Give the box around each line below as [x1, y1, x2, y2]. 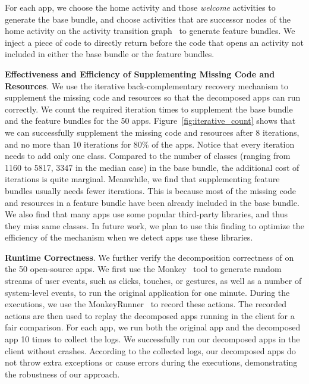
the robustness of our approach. [5, 367, 120, 380]
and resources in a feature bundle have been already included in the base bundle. [5, 196, 299, 208]
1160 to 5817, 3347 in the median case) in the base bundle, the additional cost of [5, 161, 299, 173]
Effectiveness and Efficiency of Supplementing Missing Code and [5, 67, 275, 80]
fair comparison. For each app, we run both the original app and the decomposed [5, 321, 301, 333]
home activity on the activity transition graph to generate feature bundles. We [5, 24, 295, 37]
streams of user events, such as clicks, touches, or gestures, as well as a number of [5, 274, 302, 287]
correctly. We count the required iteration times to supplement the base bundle [5, 102, 293, 115]
